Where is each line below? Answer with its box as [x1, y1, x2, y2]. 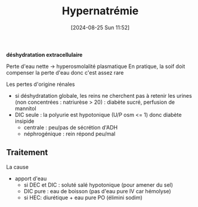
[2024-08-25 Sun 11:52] [70, 24, 130, 31]
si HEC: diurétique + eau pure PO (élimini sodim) [23, 194, 143, 201]
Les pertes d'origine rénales [6, 81, 75, 88]
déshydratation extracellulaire [6, 51, 83, 58]
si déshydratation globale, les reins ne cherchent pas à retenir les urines [14, 92, 192, 99]
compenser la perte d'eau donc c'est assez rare [6, 69, 124, 76]
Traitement [6, 147, 48, 157]
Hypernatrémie [61, 4, 139, 18]
